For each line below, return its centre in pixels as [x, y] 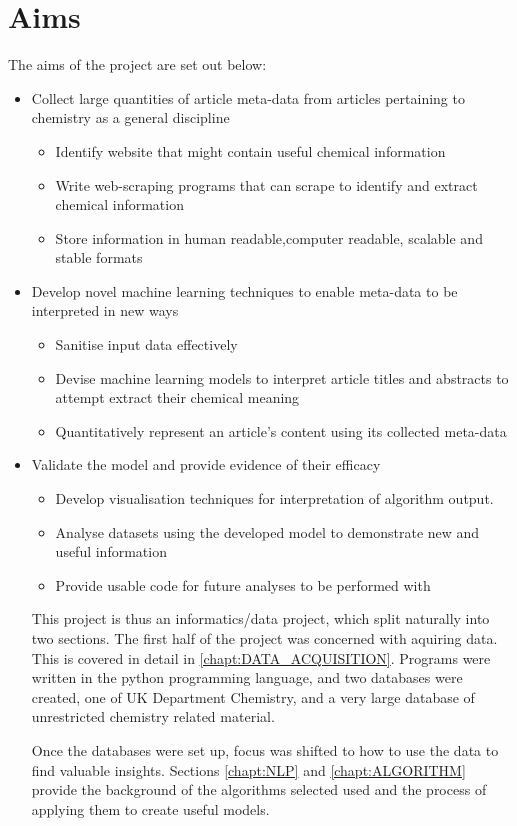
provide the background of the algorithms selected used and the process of [259, 789]
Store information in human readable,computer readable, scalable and [269, 237]
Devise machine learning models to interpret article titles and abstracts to [282, 377]
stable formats [99, 257]
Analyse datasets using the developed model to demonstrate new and [267, 531]
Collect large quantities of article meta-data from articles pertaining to [248, 97]
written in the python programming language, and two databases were [247, 677]
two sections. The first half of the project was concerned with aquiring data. [264, 638]
